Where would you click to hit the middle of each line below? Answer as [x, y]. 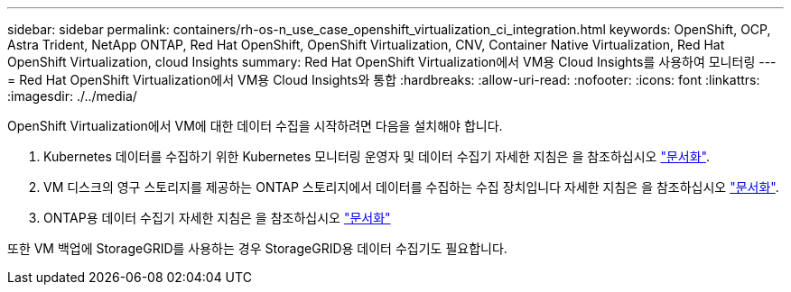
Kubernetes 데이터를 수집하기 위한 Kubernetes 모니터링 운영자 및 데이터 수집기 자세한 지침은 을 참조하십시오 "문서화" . [377, 156]
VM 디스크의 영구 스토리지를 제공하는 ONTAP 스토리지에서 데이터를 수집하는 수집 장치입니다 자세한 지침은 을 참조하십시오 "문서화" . [411, 187]
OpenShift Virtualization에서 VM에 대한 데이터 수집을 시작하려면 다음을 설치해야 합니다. [255, 126]
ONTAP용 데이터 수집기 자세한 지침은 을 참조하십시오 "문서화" [217, 218]
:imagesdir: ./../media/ [72, 96]
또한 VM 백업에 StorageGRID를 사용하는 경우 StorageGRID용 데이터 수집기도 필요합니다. [257, 248]
